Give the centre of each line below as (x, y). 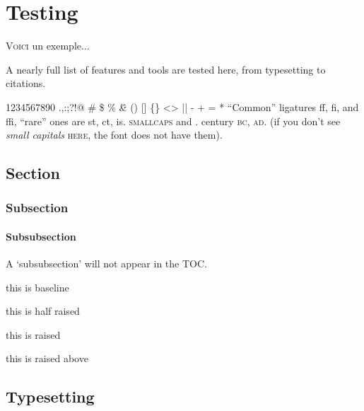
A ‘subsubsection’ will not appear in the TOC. (106, 264)
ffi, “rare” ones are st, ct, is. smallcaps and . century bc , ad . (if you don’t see (173, 121)
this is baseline (37, 287)
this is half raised (43, 311)
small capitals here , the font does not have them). (114, 135)
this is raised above (47, 358)
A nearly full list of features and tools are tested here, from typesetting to (166, 69)
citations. (26, 83)
